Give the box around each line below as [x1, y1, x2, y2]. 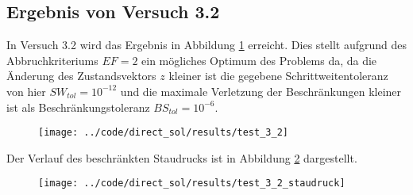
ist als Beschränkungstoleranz [6, 98, 150, 115]
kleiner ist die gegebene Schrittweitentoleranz [168, 67, 388, 84]
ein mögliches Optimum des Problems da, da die [141, 52, 377, 68]
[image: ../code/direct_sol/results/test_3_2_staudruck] [38, 178, 345, 189]
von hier [6, 82, 46, 99]
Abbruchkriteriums [6, 52, 98, 68]
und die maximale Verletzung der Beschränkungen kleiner [120, 82, 402, 99]
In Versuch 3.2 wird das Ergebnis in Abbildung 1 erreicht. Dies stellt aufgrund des [6, 36, 407, 53]
